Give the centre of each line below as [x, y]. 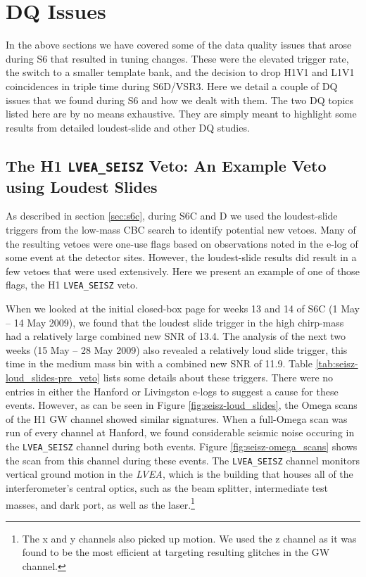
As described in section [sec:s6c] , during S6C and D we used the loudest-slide [172, 216]
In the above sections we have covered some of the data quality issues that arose [179, 45]
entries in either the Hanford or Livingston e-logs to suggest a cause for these [172, 391]
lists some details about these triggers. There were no [218, 378]
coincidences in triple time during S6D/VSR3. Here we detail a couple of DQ [172, 85]
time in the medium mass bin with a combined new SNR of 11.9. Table [159, 363]
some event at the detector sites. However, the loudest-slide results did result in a [181, 257]
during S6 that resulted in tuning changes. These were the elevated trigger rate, [177, 58]
